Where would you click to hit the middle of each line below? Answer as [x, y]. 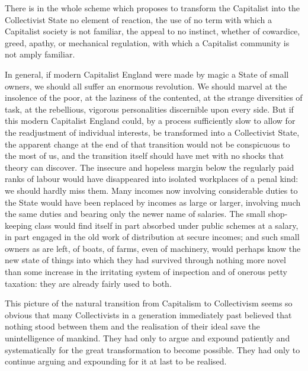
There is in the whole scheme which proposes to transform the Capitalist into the [152, 8]
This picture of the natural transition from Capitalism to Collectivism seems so [149, 303]
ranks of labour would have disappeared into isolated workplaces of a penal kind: [152, 179]
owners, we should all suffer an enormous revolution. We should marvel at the [146, 86]
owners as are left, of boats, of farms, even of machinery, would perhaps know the [153, 248]
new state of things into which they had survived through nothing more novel [145, 260]
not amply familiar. [40, 54]
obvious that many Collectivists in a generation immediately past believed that [148, 314]
